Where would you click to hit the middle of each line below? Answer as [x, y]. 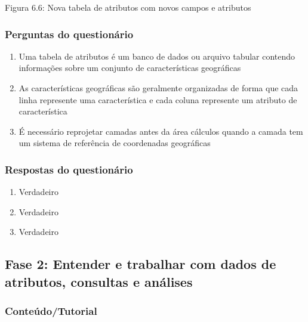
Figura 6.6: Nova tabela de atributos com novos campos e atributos [128, 7]
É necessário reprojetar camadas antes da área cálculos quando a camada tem [161, 131]
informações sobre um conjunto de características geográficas [130, 68]
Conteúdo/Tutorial [51, 311]
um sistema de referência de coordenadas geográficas [115, 143]
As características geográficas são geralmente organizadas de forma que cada [158, 88]
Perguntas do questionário [69, 34]
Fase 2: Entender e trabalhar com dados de [141, 264]
